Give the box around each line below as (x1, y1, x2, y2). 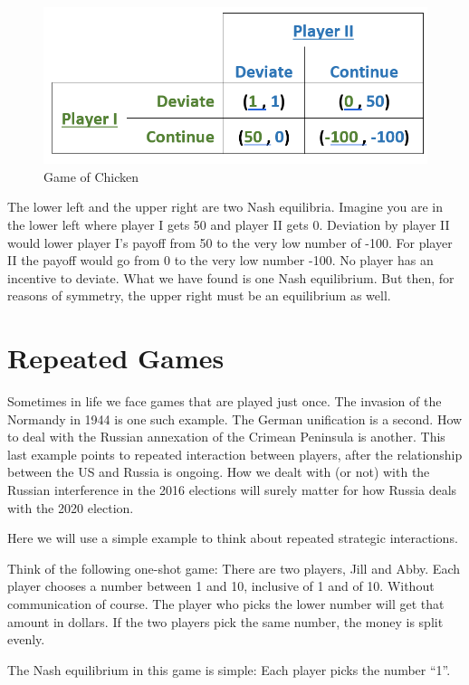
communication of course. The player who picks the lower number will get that (7, 594, 445, 613)
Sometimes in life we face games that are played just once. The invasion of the (7, 392, 442, 411)
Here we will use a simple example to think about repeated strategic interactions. (7, 528, 458, 547)
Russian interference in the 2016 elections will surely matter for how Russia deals (7, 480, 457, 499)
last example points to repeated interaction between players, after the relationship (7, 444, 463, 463)
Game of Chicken (43, 166, 139, 186)
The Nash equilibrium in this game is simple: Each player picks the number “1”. (7, 660, 451, 679)
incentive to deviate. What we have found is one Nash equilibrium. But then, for (7, 268, 455, 287)
